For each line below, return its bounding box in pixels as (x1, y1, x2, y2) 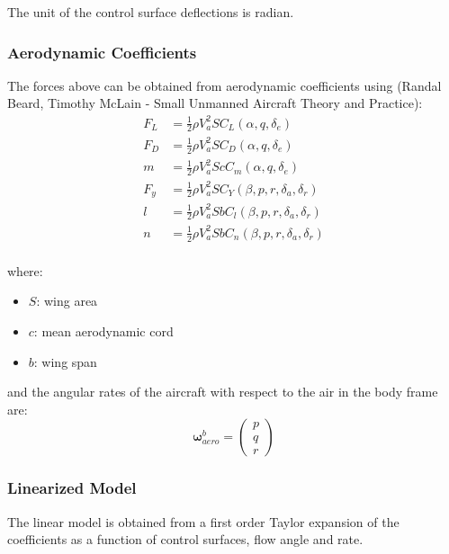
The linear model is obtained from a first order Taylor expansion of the (7, 512, 400, 531)
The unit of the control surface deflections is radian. (7, 3, 294, 21)
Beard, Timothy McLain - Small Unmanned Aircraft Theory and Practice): (7, 94, 423, 112)
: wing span (33, 352, 97, 371)
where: (7, 261, 43, 280)
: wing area (36, 291, 98, 310)
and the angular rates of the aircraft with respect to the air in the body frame (7, 382, 438, 401)
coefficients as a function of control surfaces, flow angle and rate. (7, 530, 364, 549)
